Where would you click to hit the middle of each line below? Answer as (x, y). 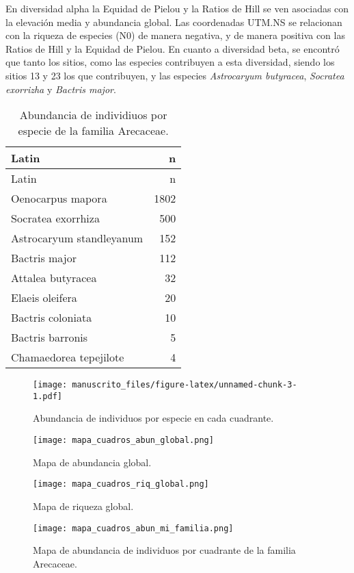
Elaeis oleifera (44, 298)
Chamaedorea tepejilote (68, 357)
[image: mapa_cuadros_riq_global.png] (121, 484)
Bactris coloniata (52, 318)
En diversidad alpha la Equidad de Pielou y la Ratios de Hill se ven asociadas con (177, 8)
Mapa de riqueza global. (83, 506)
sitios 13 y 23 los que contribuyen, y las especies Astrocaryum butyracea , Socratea (175, 75)
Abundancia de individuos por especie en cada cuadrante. (153, 418)
